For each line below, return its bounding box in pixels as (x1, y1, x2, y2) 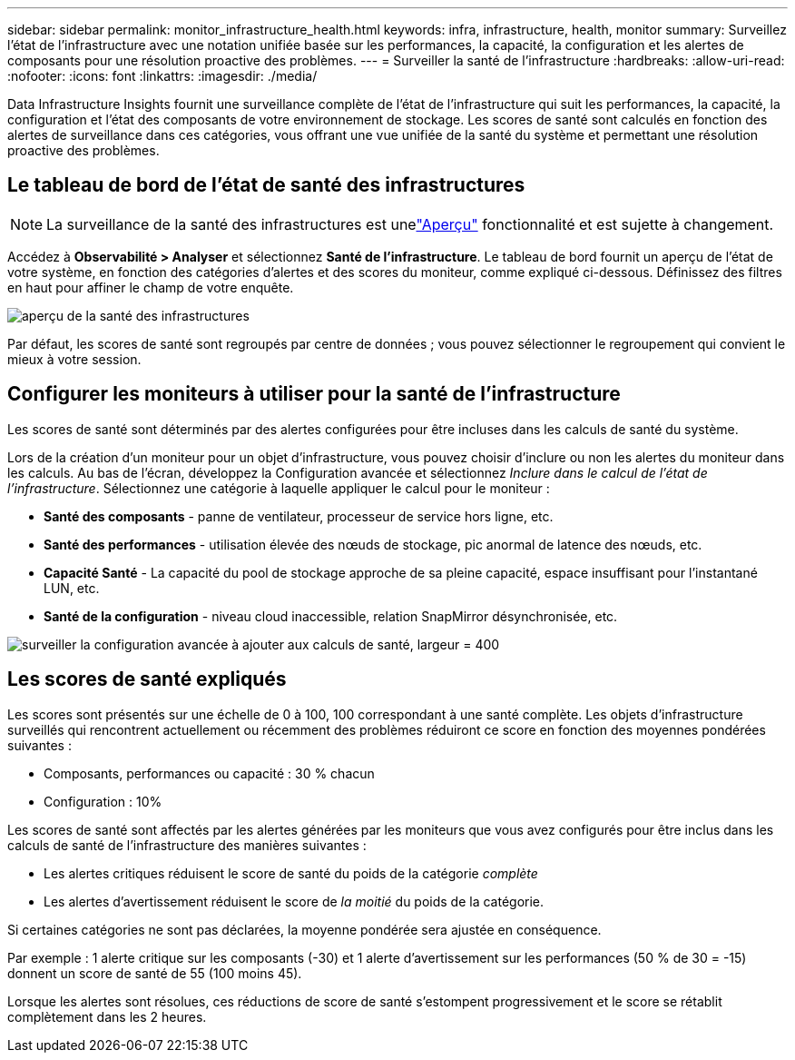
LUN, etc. (44, 580, 100, 596)
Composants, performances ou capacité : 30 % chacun (44, 765, 375, 781)
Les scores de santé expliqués (7, 668, 287, 691)
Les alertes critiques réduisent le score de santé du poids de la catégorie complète (44, 865, 538, 881)
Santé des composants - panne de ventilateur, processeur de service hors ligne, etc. (44, 508, 554, 524)
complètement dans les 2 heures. (7, 1008, 207, 1025)
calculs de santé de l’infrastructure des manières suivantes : (7, 837, 367, 853)
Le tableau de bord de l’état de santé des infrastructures (7, 173, 525, 197)
